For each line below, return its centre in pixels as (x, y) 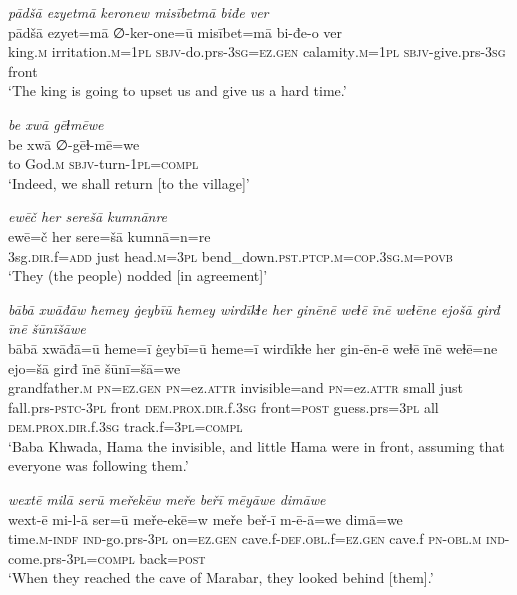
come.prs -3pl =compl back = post (107, 557)
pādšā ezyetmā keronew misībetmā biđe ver (138, 12)
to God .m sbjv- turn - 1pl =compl (103, 163)
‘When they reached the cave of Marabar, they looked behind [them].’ (221, 577)
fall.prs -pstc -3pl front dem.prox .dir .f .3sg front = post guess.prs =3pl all (223, 406)
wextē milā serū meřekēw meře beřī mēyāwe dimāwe (167, 499)
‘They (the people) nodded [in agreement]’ (138, 275)
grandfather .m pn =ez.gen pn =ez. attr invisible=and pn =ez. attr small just (235, 387)
